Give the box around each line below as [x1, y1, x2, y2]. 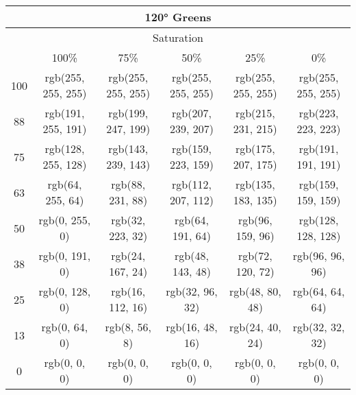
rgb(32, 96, [166, 283, 218, 299]
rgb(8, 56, [105, 319, 152, 335]
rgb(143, [108, 141, 149, 156]
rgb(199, [108, 105, 149, 121]
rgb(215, [235, 105, 275, 121]
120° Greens [144, 9, 212, 25]
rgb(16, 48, [166, 319, 218, 335]
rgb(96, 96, [292, 248, 345, 263]
